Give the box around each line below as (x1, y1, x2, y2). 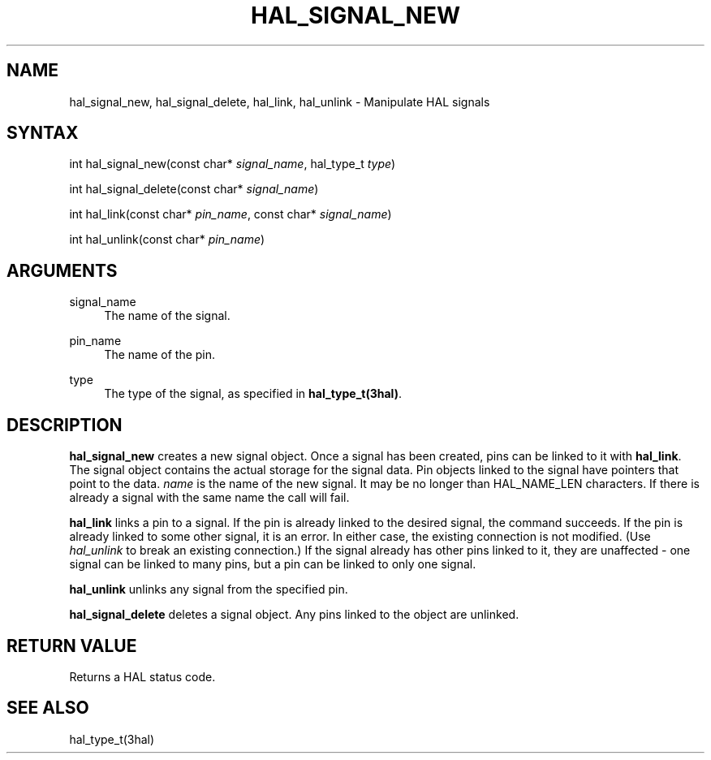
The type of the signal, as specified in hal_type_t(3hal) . (104, 386, 402, 401)
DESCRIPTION (6, 414, 123, 435)
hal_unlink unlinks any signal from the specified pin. (69, 582, 348, 597)
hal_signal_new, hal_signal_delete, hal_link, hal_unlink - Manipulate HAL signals (69, 94, 490, 109)
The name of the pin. (104, 348, 216, 362)
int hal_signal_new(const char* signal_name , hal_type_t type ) (69, 157, 396, 171)
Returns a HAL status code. (69, 669, 216, 684)
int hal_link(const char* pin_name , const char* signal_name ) (69, 207, 392, 222)
